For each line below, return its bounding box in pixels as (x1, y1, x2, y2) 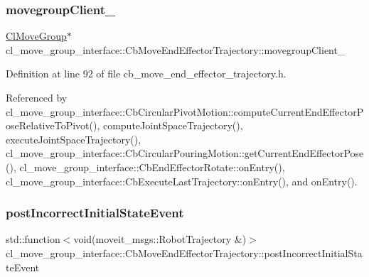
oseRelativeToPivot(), (6, 118, 100, 133)
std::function (6, 232, 60, 246)
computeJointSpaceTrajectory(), (102, 118, 243, 133)
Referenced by (6, 90, 68, 104)
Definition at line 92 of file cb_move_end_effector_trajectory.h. (6, 66, 287, 81)
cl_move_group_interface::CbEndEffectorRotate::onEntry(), (19, 159, 285, 174)
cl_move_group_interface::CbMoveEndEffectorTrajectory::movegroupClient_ (6, 42, 346, 57)
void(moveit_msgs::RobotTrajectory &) (73, 232, 247, 246)
